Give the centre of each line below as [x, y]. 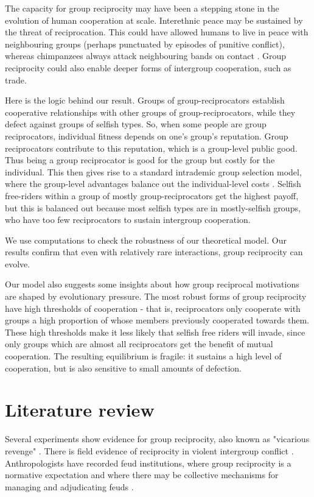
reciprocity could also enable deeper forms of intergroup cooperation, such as [148, 67]
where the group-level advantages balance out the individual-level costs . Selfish [153, 184]
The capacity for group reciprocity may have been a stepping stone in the [142, 8]
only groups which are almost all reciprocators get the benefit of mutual [139, 344]
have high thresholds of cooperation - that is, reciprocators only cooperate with [153, 308]
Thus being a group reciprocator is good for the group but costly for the [140, 160]
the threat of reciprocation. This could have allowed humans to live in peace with [157, 32]
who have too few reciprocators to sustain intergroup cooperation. [128, 220]
